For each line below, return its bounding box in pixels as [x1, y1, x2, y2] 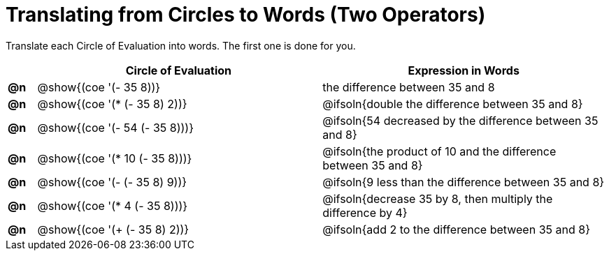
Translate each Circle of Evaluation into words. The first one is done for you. [6, 39, 356, 52]
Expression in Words [408, 63, 520, 77]
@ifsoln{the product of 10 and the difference [322, 144, 557, 158]
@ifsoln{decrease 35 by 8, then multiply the [322, 191, 553, 206]
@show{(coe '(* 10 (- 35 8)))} [37, 151, 192, 165]
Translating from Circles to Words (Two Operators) [6, 3, 486, 27]
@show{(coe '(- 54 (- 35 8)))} [37, 120, 194, 135]
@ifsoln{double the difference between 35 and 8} [322, 96, 583, 111]
